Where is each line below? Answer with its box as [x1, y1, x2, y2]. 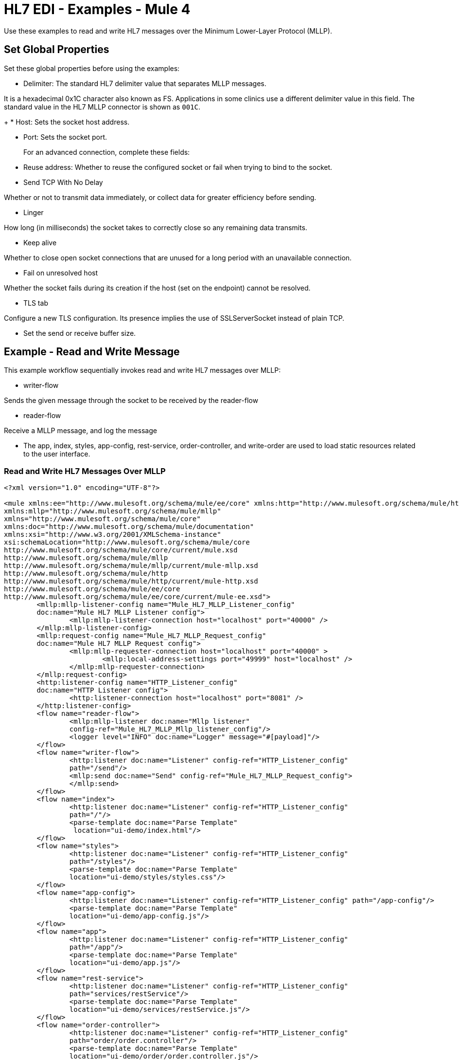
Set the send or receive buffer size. [23, 329, 136, 337]
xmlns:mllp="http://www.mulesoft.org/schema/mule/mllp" [4, 507, 221, 515]
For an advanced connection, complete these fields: [23, 147, 190, 156]
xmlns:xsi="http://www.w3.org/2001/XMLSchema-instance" [4, 530, 221, 539]
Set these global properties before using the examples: [4, 64, 180, 73]
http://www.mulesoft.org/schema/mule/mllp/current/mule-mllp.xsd [4, 562, 258, 570]
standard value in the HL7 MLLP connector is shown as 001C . [4, 102, 200, 111]
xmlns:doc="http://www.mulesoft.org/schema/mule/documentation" [4, 523, 254, 531]
